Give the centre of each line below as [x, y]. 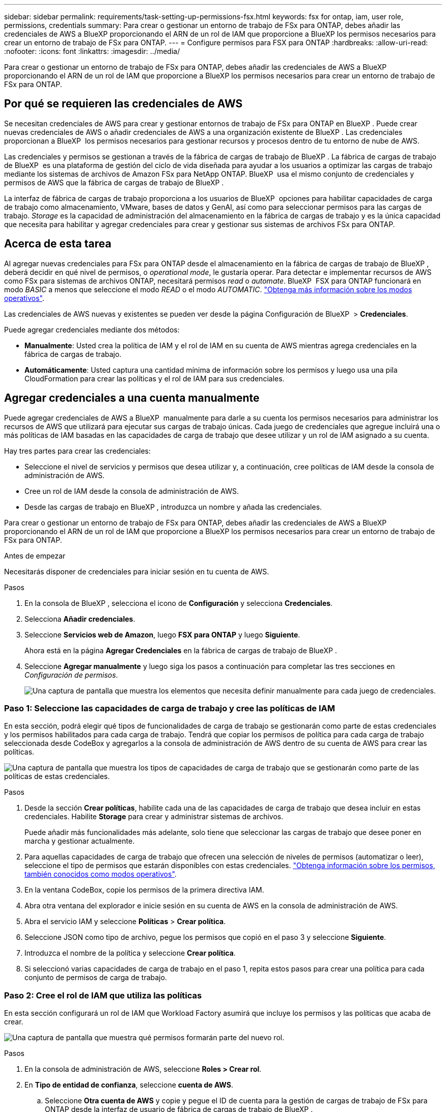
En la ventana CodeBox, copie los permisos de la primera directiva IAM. [144, 890]
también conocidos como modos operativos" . [101, 874]
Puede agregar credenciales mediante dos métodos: [92, 329]
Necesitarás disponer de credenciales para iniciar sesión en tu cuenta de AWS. [137, 571]
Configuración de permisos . [71, 675]
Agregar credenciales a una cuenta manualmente [132, 398]
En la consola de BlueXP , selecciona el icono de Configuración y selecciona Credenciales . [179, 603]
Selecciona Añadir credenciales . [80, 619]
